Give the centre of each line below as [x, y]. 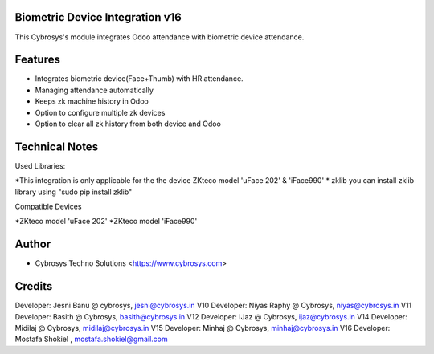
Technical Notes [57, 146]
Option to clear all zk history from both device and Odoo [128, 124]
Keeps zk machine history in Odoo [92, 101]
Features [37, 60]
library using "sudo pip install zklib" [74, 192]
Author [33, 244]
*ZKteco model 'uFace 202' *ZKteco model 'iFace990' [106, 222]
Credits [34, 286]
